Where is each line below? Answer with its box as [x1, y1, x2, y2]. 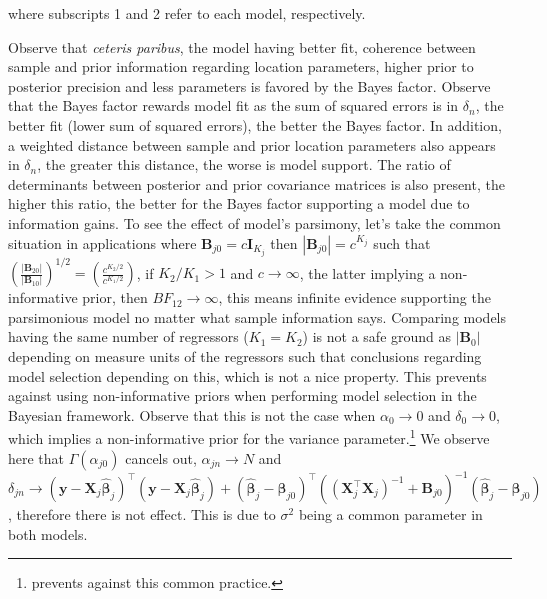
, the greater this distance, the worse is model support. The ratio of [37, 154, 451, 175]
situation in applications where [8, 232, 197, 253]
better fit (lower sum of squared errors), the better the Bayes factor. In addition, [8, 114, 502, 135]
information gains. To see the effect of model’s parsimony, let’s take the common [8, 212, 501, 233]
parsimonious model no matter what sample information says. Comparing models [8, 306, 507, 327]
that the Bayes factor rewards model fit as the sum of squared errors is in [8, 95, 459, 116]
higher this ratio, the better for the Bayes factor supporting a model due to [8, 193, 470, 214]
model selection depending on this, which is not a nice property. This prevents [8, 365, 487, 386]
